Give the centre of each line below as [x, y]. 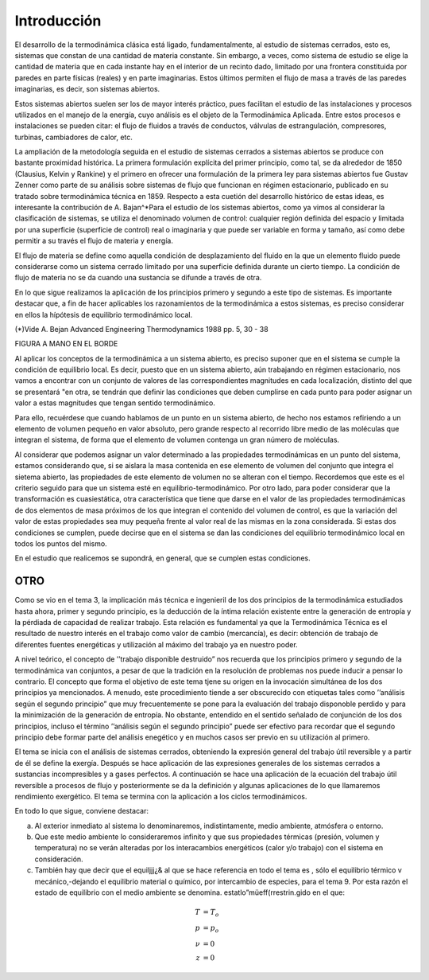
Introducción [58, 21]
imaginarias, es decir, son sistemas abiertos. [87, 89]
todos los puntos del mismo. [61, 543]
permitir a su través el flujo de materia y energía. [94, 241]
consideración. [59, 859]
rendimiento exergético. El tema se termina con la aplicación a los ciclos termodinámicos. [161, 796]
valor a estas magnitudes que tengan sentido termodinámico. [115, 403]
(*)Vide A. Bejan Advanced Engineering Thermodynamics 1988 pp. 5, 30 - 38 [142, 329]
